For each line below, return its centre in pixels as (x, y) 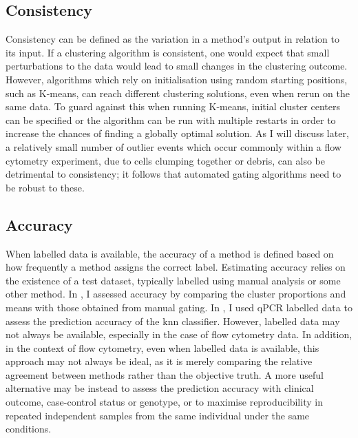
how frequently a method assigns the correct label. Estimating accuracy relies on (176, 267)
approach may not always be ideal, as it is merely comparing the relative (159, 361)
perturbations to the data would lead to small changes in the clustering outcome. (177, 66)
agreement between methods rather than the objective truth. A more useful (165, 374)
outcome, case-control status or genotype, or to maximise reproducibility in (164, 402)
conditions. (29, 429)
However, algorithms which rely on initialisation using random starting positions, (177, 79)
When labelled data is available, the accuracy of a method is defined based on (170, 253)
